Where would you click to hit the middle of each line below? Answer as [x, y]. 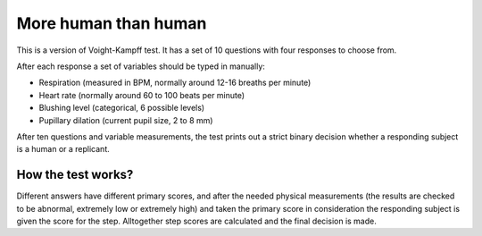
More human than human [112, 23]
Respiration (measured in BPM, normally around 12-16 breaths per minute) [175, 83]
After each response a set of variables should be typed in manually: [141, 66]
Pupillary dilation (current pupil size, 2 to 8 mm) [126, 120]
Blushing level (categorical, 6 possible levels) [122, 108]
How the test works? [75, 175]
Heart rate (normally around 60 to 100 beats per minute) [142, 95]
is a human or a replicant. [63, 149]
